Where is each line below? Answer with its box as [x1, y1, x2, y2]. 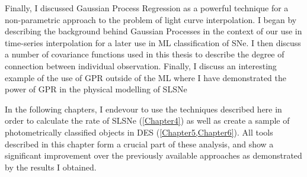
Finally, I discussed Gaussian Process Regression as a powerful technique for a [5, 2, 289, 14]
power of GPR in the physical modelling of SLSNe [5, 83, 187, 95]
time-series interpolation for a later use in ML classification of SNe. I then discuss [5, 36, 301, 49]
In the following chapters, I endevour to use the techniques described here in [5, 102, 282, 115]
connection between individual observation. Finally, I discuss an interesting [5, 59, 277, 72]
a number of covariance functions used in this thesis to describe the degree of [5, 48, 284, 60]
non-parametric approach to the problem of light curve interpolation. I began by [5, 13, 297, 25]
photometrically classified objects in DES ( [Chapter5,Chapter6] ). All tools [5, 125, 273, 138]
